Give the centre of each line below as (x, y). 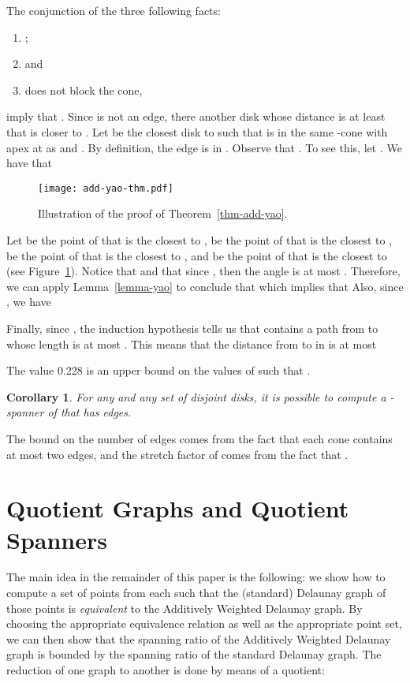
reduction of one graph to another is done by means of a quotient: (166, 670)
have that (29, 163)
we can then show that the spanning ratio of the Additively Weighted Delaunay (199, 638)
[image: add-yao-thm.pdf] (106, 188)
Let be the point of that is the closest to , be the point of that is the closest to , (199, 240)
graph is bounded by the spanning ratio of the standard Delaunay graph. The (194, 654)
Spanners (57, 539)
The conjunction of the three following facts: (114, 10)
